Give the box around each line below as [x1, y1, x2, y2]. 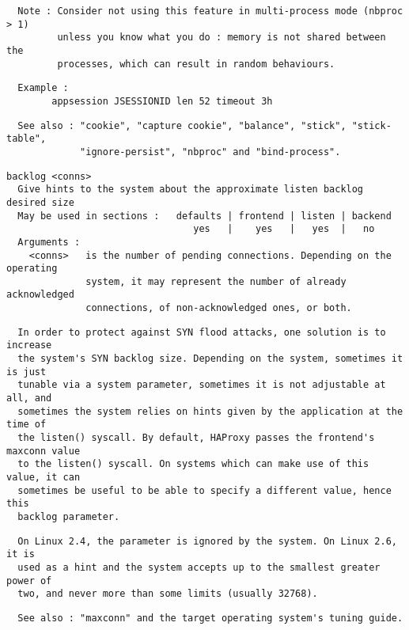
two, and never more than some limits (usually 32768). [17, 588, 318, 600]
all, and [6, 393, 52, 404]
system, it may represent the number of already [85, 275, 347, 287]
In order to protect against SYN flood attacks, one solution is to [17, 326, 386, 338]
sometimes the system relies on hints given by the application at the [17, 405, 403, 417]
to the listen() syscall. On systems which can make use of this [17, 458, 369, 470]
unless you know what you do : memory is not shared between [57, 32, 386, 44]
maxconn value [6, 445, 81, 457]
